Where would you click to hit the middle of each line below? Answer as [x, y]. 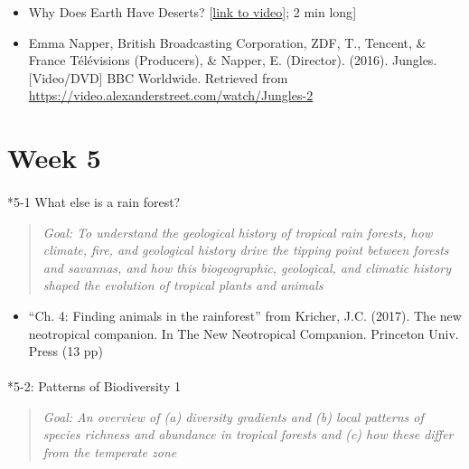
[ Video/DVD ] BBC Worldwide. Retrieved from [158, 77]
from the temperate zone [110, 452]
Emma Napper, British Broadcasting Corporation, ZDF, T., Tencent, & [227, 42]
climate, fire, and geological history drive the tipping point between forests [246, 250]
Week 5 [54, 158]
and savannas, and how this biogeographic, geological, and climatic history [247, 267]
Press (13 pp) [66, 351]
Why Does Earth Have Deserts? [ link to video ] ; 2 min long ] [192, 12]
